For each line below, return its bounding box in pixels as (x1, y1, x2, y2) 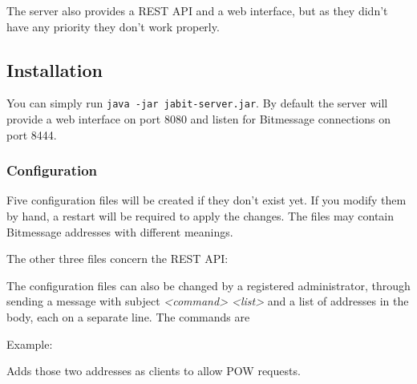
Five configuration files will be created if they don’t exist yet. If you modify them (6, 192, 407, 208)
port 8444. (6, 126, 57, 143)
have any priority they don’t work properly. (6, 18, 220, 34)
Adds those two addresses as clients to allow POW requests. (6, 362, 301, 379)
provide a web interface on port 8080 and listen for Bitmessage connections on (6, 111, 391, 127)
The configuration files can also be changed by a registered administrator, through (6, 277, 411, 293)
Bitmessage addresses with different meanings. (6, 223, 233, 240)
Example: (6, 335, 53, 352)
